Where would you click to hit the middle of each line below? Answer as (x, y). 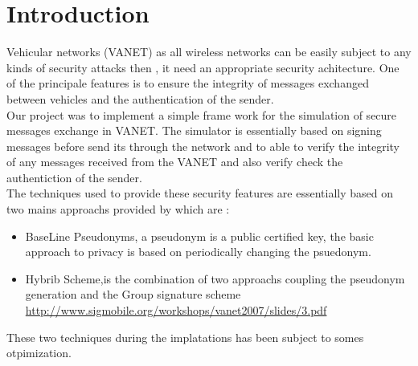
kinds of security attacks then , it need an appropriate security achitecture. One (203, 67)
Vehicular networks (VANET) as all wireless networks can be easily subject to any (209, 52)
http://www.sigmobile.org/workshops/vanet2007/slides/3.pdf (176, 310)
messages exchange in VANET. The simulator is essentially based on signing (194, 130)
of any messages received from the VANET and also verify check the (175, 162)
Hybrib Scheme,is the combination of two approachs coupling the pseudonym (215, 278)
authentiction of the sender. (74, 177)
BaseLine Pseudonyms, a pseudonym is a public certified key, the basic (199, 236)
